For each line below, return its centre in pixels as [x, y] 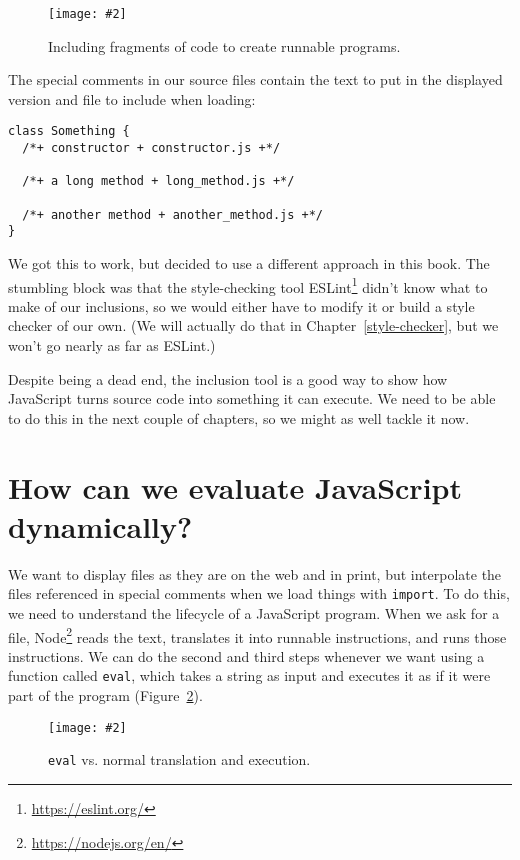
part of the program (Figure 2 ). [105, 695]
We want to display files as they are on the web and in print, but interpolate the [255, 573]
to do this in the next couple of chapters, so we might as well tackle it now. [239, 417]
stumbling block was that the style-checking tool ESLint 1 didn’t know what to [248, 285]
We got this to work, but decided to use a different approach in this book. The [249, 263]
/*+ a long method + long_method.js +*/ [158, 181]
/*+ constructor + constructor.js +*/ [151, 148]
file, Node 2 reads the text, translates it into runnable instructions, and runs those [257, 635]
